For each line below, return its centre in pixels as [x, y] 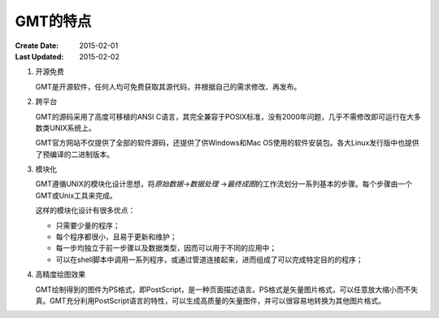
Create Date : [37, 46]
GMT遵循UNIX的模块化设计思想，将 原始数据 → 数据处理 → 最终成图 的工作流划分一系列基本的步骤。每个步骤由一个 [224, 184]
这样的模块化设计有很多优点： [85, 211]
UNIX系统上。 [73, 128]
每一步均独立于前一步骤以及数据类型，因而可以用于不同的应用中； [166, 248]
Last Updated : [39, 56]
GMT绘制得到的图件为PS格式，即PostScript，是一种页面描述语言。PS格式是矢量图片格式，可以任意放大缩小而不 [223, 290]
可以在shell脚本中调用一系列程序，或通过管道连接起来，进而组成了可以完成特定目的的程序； [209, 259]
